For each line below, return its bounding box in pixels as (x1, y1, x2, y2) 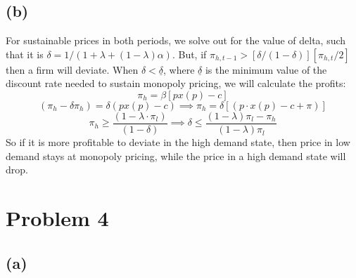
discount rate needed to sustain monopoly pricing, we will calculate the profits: (6, 76, 346, 91)
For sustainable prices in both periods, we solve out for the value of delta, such (6, 33, 346, 48)
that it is (6, 46, 44, 61)
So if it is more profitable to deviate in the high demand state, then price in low (6, 135, 350, 150)
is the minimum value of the (205, 62, 327, 77)
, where (163, 62, 195, 77)
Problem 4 (6, 204, 109, 232)
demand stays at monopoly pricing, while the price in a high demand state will (6, 148, 346, 163)
